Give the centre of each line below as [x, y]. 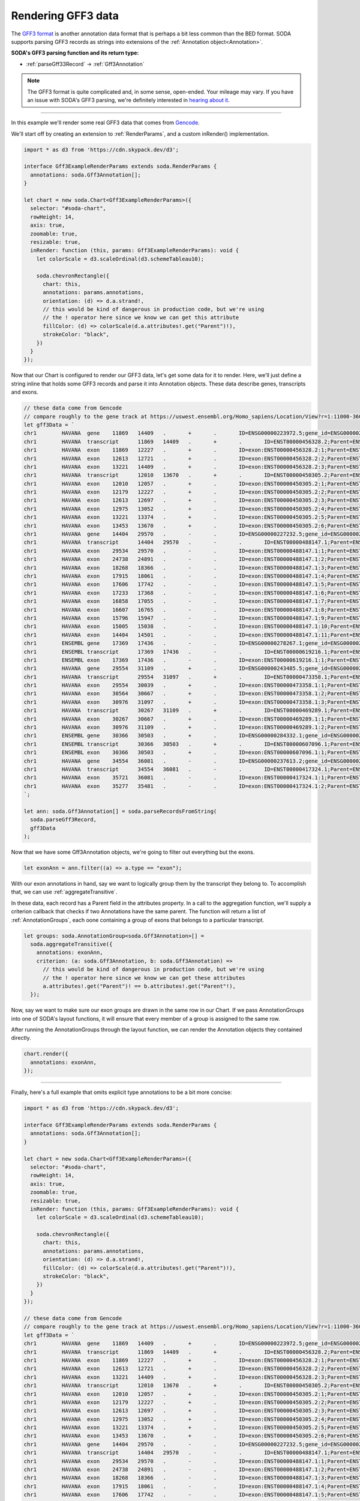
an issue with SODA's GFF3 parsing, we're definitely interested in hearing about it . [129, 100]
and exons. [25, 392]
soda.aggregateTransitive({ [71, 944]
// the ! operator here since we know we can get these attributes [144, 978]
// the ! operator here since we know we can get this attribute [141, 318]
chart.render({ [46, 1054]
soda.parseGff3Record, [64, 820]
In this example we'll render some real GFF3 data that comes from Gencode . [106, 122]
